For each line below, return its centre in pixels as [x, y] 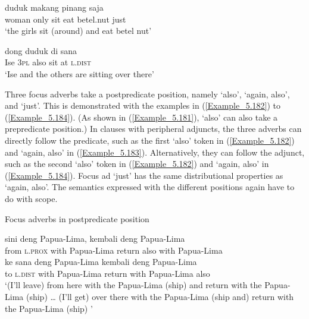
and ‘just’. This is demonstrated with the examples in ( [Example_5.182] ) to [143, 105]
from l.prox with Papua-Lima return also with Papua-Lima [114, 250]
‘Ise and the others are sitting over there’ [79, 73]
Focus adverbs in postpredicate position [77, 218]
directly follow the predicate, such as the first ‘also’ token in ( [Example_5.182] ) [150, 140]
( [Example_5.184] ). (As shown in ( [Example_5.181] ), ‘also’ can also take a [141, 117]
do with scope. [31, 198]
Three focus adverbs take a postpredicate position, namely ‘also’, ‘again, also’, [147, 94]
